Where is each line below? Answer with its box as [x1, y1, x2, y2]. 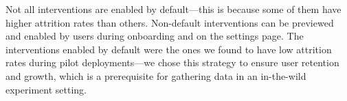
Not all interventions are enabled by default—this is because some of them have [5, 2, 342, 16]
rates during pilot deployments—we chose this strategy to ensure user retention [5, 55, 339, 70]
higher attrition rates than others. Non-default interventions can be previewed [5, 15, 334, 29]
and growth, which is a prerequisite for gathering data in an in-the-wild [5, 68, 306, 83]
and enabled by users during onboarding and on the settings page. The [5, 29, 304, 43]
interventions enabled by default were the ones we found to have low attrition [5, 42, 332, 56]
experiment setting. [5, 82, 87, 96]
